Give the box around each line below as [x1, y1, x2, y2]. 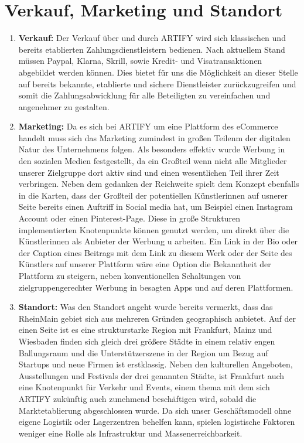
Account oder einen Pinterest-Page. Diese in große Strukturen [18, 212, 240, 224]
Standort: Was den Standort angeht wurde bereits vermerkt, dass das [18, 301, 273, 313]
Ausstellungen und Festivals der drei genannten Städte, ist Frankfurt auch [18, 369, 285, 381]
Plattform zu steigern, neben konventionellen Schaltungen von [18, 270, 241, 281]
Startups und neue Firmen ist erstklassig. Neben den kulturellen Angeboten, [18, 358, 293, 370]
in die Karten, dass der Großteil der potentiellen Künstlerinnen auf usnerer [18, 189, 288, 201]
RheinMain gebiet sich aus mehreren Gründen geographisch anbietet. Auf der [18, 312, 296, 324]
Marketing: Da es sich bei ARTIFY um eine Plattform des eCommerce [18, 120, 278, 132]
